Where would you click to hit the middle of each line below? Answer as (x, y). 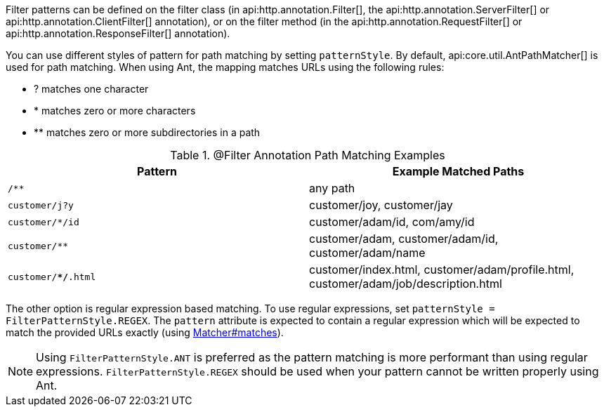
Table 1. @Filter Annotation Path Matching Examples (308, 155)
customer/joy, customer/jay (381, 205)
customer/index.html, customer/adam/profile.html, (442, 270)
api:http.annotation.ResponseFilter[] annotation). (118, 33)
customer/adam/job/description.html (406, 284)
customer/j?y (41, 205)
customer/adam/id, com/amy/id (392, 222)
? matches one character (91, 89)
